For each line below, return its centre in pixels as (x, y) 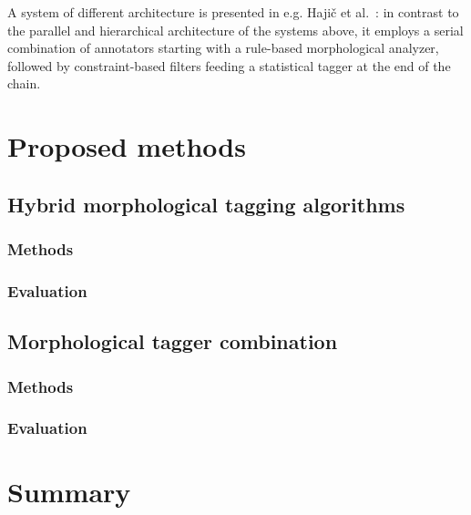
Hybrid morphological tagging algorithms (206, 204)
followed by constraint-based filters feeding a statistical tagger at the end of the (229, 65)
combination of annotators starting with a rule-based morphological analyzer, (223, 48)
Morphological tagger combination (173, 341)
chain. (24, 83)
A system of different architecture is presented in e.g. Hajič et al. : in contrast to (233, 12)
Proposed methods (127, 146)
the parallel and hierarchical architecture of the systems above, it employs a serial (235, 30)
